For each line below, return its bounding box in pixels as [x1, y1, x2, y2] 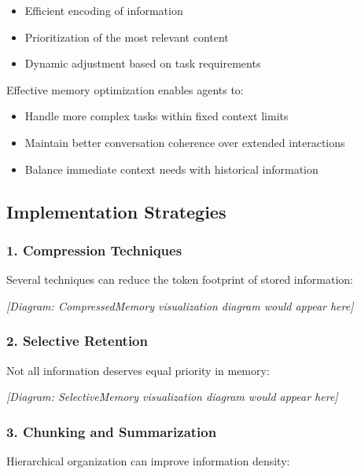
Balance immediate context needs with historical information [24, 160, 319, 177]
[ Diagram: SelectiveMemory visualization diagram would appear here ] [6, 388, 338, 405]
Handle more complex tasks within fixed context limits [24, 108, 289, 124]
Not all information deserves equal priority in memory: [6, 362, 270, 378]
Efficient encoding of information [24, 2, 183, 18]
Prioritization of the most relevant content [24, 28, 229, 45]
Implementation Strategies [6, 199, 227, 223]
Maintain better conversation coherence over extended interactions [24, 134, 345, 150]
